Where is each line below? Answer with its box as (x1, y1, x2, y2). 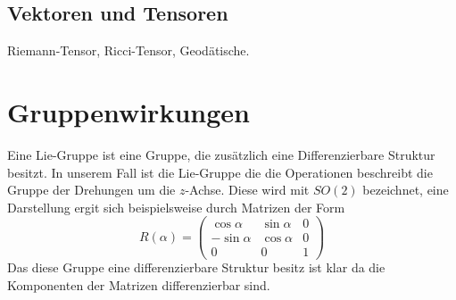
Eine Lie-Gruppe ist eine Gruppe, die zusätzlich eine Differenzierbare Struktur (7, 145, 435, 163)
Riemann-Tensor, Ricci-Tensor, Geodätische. (7, 41, 250, 60)
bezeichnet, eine (362, 180, 449, 199)
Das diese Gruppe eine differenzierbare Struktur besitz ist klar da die (7, 258, 386, 277)
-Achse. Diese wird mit (185, 180, 310, 199)
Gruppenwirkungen (7, 93, 250, 129)
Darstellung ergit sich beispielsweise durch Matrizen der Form (7, 197, 345, 216)
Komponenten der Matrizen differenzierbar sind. (7, 276, 270, 295)
